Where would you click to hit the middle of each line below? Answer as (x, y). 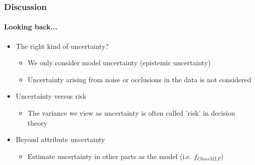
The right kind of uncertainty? (62, 46)
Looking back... (31, 27)
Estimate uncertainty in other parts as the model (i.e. (110, 156)
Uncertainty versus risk (51, 96)
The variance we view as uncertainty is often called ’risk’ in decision (131, 113)
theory (37, 122)
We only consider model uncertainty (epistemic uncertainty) (119, 63)
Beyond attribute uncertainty (60, 139)
